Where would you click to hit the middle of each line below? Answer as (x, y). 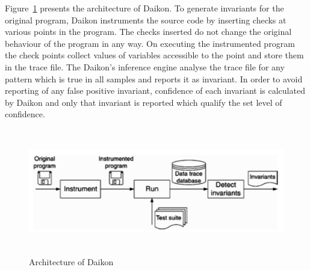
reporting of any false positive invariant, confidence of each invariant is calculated (155, 91)
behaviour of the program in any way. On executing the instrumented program (150, 43)
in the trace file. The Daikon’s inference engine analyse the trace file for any (145, 66)
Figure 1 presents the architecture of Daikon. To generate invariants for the (144, 8)
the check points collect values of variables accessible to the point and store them (154, 55)
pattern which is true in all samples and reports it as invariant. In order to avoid (154, 78)
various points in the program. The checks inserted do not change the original (148, 32)
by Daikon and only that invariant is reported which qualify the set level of (144, 102)
